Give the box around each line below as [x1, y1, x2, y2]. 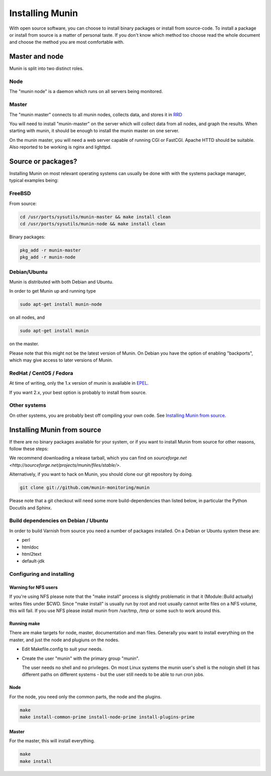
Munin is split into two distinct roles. [9, 65, 84, 71]
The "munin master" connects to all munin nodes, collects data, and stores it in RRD [9, 111, 183, 118]
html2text [22, 551, 42, 557]
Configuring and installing [9, 571, 75, 578]
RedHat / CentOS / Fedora [9, 370, 74, 377]
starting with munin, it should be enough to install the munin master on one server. [9, 128, 180, 134]
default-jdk [22, 558, 45, 564]
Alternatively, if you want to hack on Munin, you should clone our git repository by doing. [9, 471, 193, 477]
